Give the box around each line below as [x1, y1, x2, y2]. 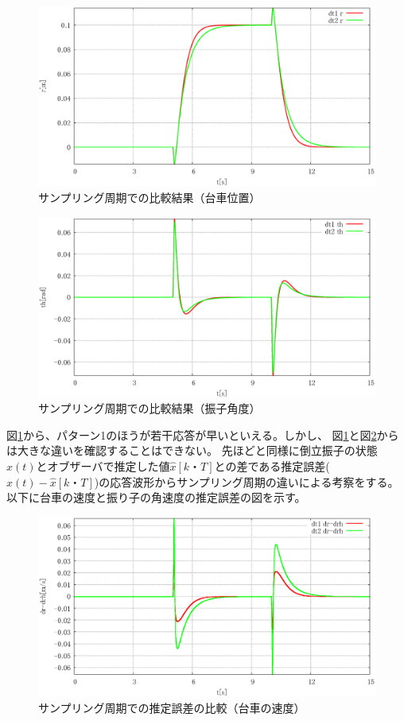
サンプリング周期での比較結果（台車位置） [38, 189, 261, 206]
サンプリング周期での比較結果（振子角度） [38, 400, 261, 417]
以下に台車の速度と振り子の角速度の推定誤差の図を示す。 [6, 489, 306, 506]
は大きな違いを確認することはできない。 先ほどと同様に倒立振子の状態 [6, 442, 378, 459]
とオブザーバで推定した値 [36, 457, 170, 474]
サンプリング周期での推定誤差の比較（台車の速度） [38, 699, 305, 715]
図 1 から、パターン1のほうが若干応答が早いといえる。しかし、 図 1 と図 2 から [6, 426, 399, 443]
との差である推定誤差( [214, 457, 330, 474]
